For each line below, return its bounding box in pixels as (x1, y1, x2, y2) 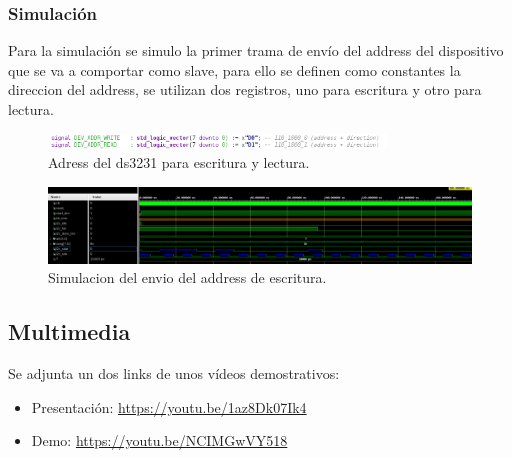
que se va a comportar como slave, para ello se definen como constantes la (8, 59, 461, 80)
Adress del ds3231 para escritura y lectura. (48, 152, 310, 173)
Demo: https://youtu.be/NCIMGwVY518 (31, 430, 288, 451)
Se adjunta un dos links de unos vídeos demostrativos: (8, 363, 340, 384)
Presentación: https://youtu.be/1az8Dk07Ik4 (31, 396, 307, 417)
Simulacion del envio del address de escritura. (48, 267, 327, 288)
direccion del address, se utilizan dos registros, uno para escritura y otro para (8, 79, 482, 100)
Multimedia (8, 316, 131, 347)
